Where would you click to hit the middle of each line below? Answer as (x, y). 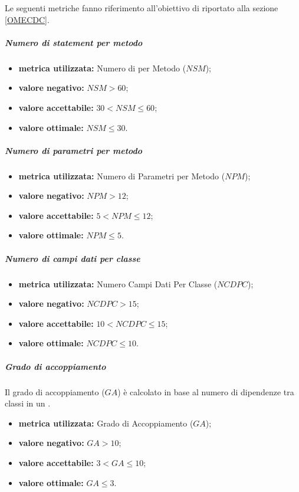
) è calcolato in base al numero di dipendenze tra (206, 391)
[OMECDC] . (27, 19)
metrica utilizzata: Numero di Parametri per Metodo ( (122, 176)
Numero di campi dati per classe (73, 258)
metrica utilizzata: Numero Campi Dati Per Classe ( (118, 283)
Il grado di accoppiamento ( (55, 391)
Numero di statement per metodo (74, 42)
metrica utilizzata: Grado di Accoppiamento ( (106, 423)
